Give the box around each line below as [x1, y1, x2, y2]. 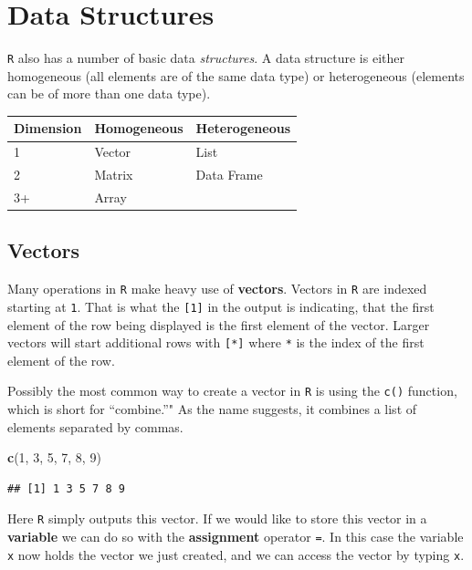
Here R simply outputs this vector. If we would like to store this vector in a [7, 509, 427, 528]
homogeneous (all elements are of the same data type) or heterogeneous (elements [7, 66, 465, 85]
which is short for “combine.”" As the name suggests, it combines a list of [7, 399, 417, 419]
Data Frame [195, 165, 263, 184]
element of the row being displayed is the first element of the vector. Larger [7, 315, 430, 334]
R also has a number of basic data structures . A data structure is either [7, 48, 404, 67]
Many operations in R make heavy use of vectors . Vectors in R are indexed [7, 279, 427, 298]
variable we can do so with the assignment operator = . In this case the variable [7, 527, 464, 546]
